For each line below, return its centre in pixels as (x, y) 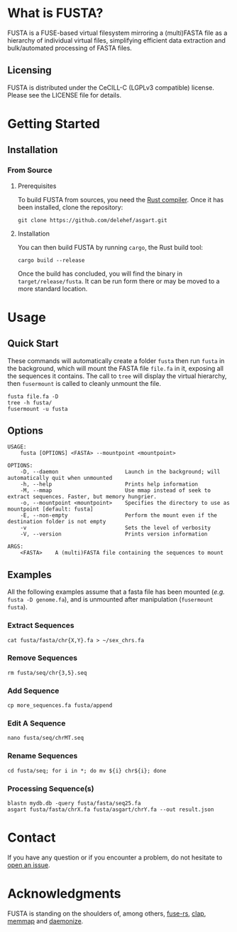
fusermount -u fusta (38, 409)
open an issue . (29, 865)
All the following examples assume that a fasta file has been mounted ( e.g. (116, 592)
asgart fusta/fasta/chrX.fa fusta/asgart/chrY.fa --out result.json (111, 810)
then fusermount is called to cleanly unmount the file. (84, 383)
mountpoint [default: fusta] (50, 509)
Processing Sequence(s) (51, 788)
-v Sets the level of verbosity (116, 528)
